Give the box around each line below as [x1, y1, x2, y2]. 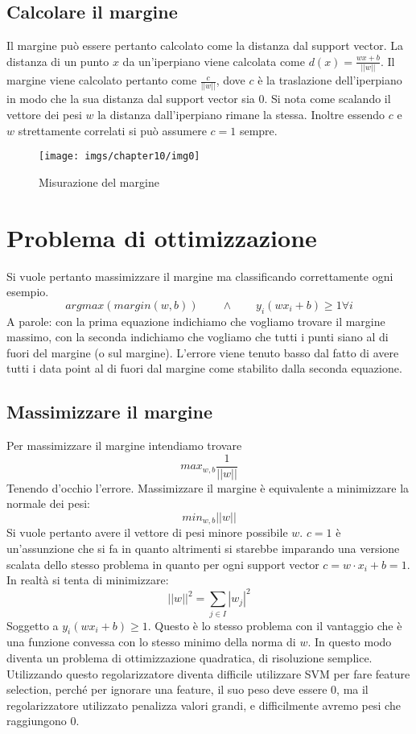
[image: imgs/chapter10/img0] [39, 151, 200, 163]
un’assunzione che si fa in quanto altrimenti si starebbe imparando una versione [6, 540, 400, 557]
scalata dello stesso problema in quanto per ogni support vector [6, 555, 319, 572]
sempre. [239, 122, 278, 138]
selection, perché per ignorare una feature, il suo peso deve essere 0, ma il [6, 681, 369, 698]
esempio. [6, 283, 49, 300]
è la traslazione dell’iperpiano [257, 72, 402, 89]
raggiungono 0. [6, 712, 80, 729]
